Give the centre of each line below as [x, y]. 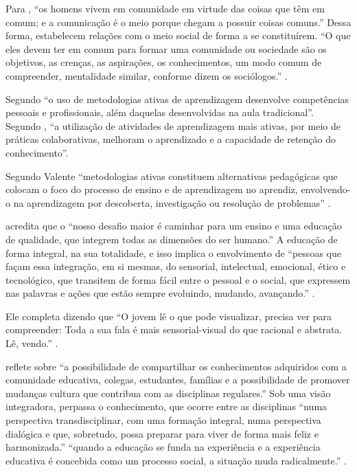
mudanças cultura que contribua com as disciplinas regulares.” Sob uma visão [168, 393]
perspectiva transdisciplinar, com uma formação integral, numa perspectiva [163, 420]
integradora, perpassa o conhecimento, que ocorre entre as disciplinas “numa [166, 406]
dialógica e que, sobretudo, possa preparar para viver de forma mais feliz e [162, 433]
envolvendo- [326, 189]
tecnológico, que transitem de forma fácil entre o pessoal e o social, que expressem [178, 279]
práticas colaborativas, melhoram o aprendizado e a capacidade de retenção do [171, 139]
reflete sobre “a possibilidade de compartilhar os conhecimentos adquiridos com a [176, 366]
